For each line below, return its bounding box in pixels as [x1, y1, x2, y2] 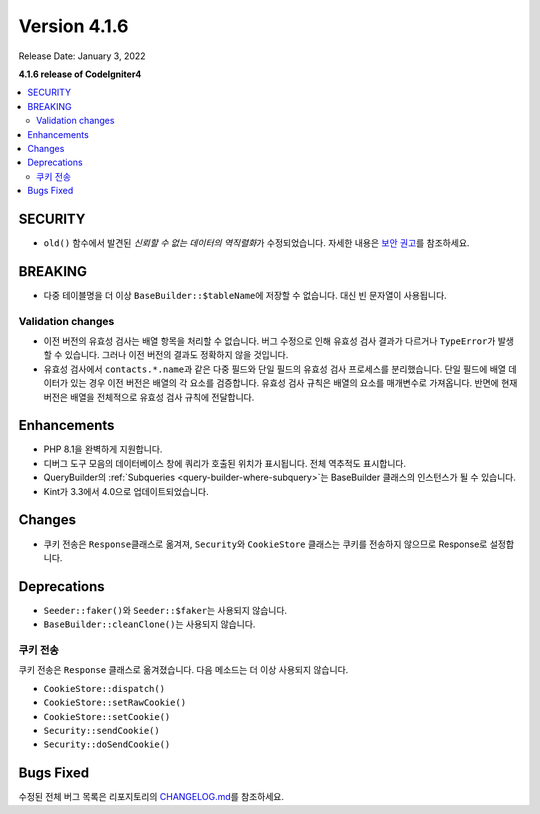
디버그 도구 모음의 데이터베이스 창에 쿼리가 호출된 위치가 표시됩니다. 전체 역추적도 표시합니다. [43, 457, 407, 469]
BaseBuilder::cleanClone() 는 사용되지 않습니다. [43, 618, 256, 630]
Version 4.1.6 [18, 15, 129, 37]
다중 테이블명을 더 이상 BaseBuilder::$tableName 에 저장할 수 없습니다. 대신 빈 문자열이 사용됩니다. [43, 289, 447, 301]
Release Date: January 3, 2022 [18, 50, 146, 62]
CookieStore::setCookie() [43, 711, 171, 722]
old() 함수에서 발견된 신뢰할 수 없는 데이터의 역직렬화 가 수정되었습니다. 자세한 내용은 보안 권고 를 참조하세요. [43, 236, 470, 249]
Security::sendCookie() [43, 725, 160, 736]
